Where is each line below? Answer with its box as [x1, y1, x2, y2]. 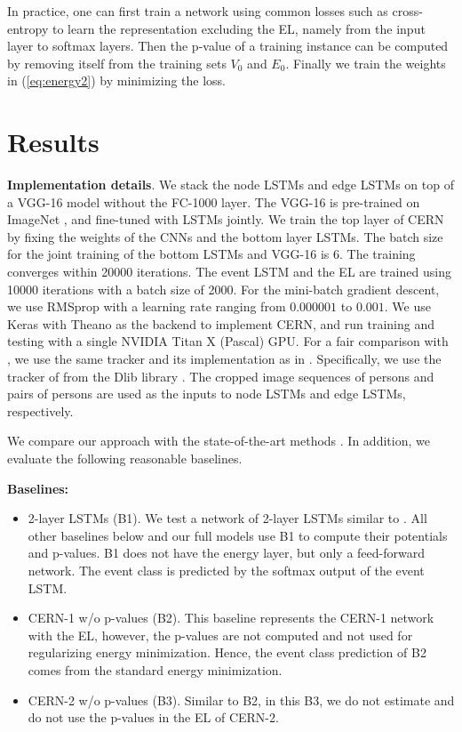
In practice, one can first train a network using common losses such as [7, 2, 388, 20]
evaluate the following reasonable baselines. [7, 449, 243, 467]
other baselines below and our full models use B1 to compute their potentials [28, 526, 448, 544]
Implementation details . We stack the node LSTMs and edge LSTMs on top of [7, 175, 454, 194]
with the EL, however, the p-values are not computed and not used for [28, 625, 413, 644]
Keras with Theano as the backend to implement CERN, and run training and [7, 314, 434, 333]
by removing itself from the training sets [7, 53, 227, 72]
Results [7, 124, 100, 160]
